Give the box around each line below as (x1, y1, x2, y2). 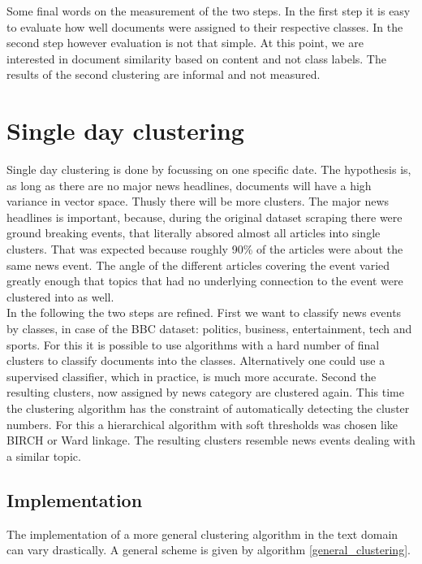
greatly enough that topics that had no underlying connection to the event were (6, 272, 403, 289)
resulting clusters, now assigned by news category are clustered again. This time (6, 384, 404, 401)
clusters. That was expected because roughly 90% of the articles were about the (6, 241, 403, 258)
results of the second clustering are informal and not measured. (6, 66, 321, 83)
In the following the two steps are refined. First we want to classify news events (6, 304, 402, 321)
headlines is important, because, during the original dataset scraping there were (6, 208, 403, 225)
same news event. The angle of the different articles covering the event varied (6, 256, 390, 273)
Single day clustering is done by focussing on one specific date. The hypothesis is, (6, 161, 411, 178)
